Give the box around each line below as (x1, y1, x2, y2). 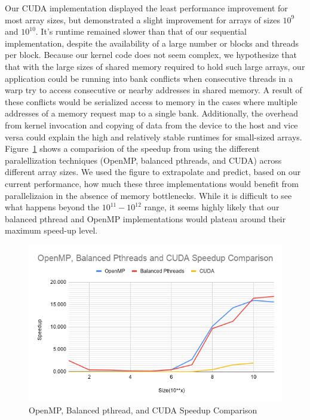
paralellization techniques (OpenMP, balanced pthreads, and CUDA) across (5, 154, 282, 166)
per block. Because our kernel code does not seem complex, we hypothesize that (5, 48, 297, 61)
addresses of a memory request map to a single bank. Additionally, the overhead (5, 107, 298, 119)
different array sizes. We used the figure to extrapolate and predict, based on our (5, 165, 301, 178)
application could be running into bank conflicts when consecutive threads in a (5, 72, 293, 84)
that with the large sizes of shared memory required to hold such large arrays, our (5, 60, 305, 72)
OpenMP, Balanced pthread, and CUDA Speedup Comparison (29, 404, 257, 416)
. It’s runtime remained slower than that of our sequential (35, 25, 247, 38)
